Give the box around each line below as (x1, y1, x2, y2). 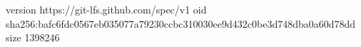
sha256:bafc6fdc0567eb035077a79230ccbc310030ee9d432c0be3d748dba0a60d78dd (6, 16, 356, 31)
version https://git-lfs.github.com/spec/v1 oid (6, 2, 207, 16)
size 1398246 (6, 30, 60, 45)
